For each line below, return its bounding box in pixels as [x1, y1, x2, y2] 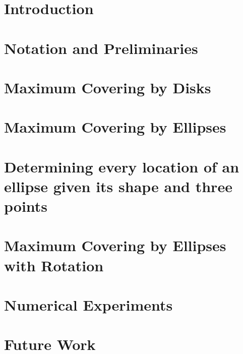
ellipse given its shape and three [4, 175, 232, 196]
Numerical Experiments [4, 294, 173, 315]
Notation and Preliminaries [4, 37, 198, 58]
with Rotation [4, 255, 104, 275]
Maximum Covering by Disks [4, 77, 211, 97]
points [4, 196, 48, 216]
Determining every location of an [4, 156, 239, 176]
